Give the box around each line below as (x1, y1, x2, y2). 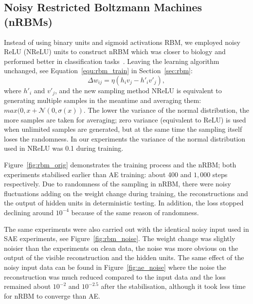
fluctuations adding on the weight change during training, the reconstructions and (4, 188, 248, 198)
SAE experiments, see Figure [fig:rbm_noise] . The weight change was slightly (4, 233, 235, 243)
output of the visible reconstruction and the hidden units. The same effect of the (4, 252, 244, 263)
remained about (4, 281, 51, 291)
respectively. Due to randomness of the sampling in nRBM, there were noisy (4, 179, 231, 189)
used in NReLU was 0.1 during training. (4, 143, 124, 153)
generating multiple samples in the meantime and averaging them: (4, 95, 201, 105)
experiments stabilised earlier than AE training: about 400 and (4, 169, 192, 179)
